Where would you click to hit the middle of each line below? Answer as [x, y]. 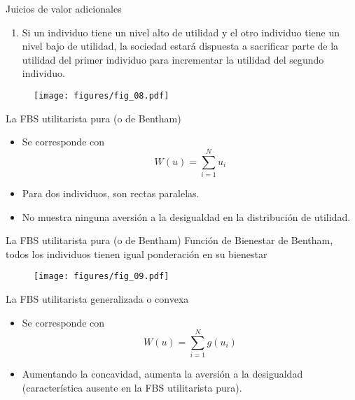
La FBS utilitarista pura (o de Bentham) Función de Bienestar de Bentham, [169, 240]
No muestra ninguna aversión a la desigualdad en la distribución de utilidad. [186, 216]
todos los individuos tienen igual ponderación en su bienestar [137, 253]
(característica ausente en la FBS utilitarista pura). [132, 387]
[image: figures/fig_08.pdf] [102, 95]
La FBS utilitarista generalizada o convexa [97, 298]
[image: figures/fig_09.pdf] [102, 277]
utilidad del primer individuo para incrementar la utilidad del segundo [173, 59]
